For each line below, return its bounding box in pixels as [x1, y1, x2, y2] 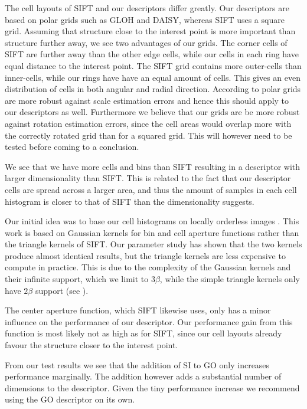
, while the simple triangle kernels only [159, 273, 300, 285]
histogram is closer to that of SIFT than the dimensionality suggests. [5, 195, 254, 207]
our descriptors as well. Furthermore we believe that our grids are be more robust [5, 106, 300, 118]
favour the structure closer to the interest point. [5, 339, 178, 351]
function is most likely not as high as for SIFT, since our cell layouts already [5, 327, 282, 339]
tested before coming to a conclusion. [5, 140, 139, 153]
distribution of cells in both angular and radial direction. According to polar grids [5, 83, 301, 95]
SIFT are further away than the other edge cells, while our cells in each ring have [5, 48, 299, 60]
